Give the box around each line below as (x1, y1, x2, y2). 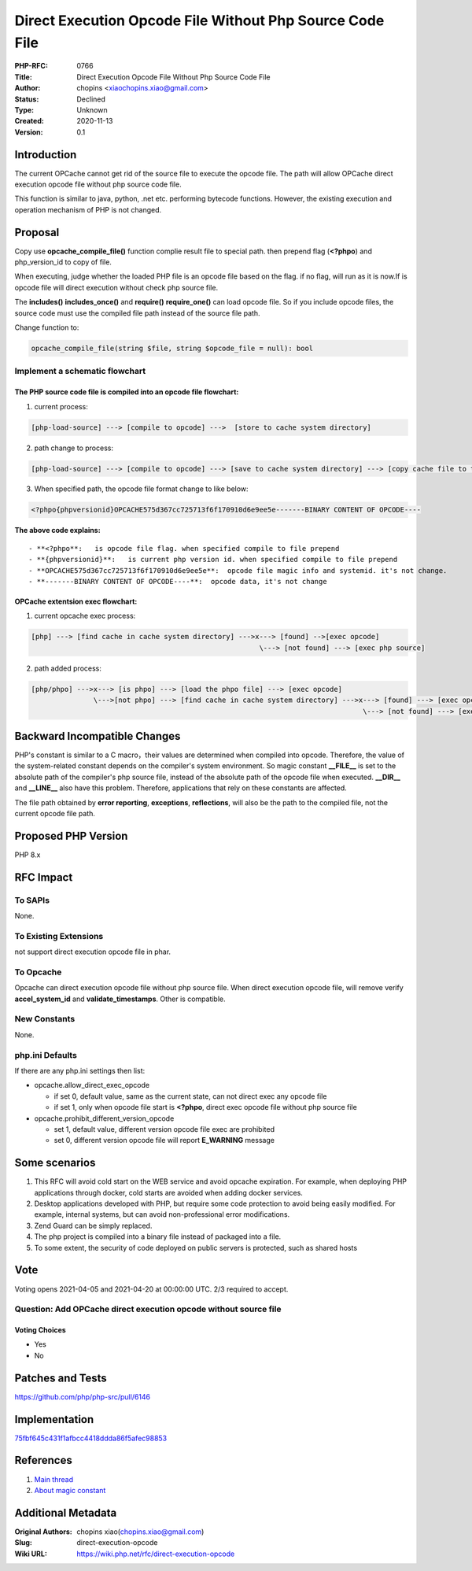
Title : (14, 72, 33, 82)
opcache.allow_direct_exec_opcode (34, 1081, 150, 1090)
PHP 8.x (14, 850, 41, 859)
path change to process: (34, 443, 114, 453)
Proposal (14, 225, 60, 239)
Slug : (14, 1538, 33, 1547)
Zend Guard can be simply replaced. (34, 1221, 153, 1230)
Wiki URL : (14, 1549, 47, 1558)
